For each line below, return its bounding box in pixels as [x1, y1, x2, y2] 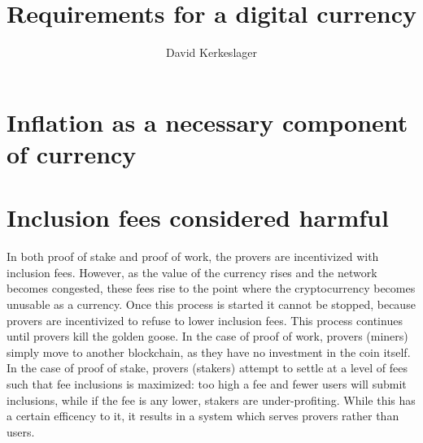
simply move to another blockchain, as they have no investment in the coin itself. [7, 343, 411, 360]
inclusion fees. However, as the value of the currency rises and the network [7, 263, 377, 280]
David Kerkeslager [166, 44, 257, 61]
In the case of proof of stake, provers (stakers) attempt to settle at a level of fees [7, 359, 408, 376]
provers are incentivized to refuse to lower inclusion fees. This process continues [7, 311, 403, 328]
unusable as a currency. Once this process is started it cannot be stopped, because [7, 296, 416, 312]
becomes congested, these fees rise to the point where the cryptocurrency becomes [7, 280, 416, 297]
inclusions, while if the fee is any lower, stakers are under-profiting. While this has [7, 391, 416, 408]
